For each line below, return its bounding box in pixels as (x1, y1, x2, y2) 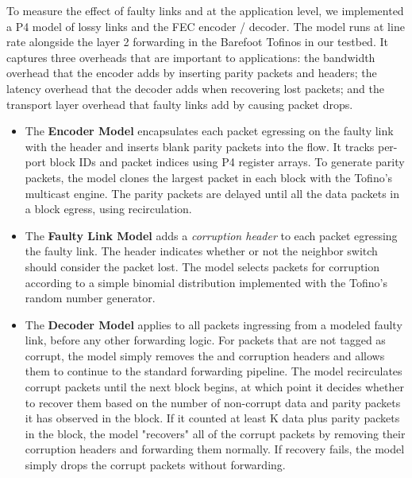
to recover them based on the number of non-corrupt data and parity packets (25, 394, 401, 410)
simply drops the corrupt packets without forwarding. (25, 457, 286, 473)
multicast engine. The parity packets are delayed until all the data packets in (25, 185, 400, 201)
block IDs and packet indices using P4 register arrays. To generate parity (49, 154, 405, 170)
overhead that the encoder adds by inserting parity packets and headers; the (6, 64, 377, 81)
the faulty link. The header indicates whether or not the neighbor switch (25, 243, 378, 259)
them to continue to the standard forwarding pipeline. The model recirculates (25, 363, 402, 379)
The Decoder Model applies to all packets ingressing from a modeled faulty (25, 316, 402, 332)
